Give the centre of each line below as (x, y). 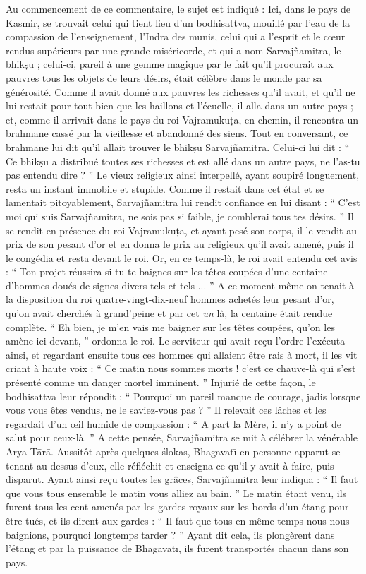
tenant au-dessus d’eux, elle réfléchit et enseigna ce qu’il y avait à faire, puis (170, 465)
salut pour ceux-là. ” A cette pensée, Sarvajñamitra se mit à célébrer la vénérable (182, 437)
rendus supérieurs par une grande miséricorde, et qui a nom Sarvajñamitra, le (173, 50)
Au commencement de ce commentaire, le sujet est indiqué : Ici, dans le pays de (178, 8)
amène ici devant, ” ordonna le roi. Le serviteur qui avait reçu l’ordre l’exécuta (176, 341)
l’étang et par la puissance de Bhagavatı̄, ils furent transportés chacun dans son (177, 548)
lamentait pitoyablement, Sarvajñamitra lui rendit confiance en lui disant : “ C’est (183, 202)
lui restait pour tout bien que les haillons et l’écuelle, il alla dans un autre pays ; (179, 106)
